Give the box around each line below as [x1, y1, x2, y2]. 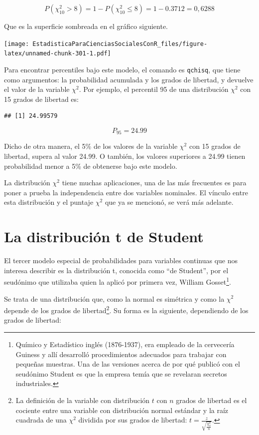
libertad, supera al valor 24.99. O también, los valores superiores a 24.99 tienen [4, 150, 246, 161]
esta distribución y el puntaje [4, 197, 94, 207]
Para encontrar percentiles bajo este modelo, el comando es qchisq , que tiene [4, 64, 241, 74]
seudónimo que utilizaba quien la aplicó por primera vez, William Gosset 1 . [4, 275, 231, 287]
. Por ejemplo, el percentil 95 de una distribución [79, 84, 229, 94]
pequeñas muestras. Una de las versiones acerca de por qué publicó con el [15, 359, 240, 369]
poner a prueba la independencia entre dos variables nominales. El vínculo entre [4, 187, 248, 197]
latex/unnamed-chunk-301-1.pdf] [4, 50, 111, 57]
